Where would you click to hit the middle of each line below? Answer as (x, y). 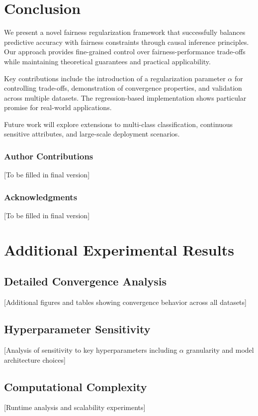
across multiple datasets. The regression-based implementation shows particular (125, 97)
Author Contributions (49, 156)
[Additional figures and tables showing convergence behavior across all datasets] (125, 302)
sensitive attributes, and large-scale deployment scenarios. (92, 134)
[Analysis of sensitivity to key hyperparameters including (91, 350)
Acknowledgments (41, 197)
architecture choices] (35, 359)
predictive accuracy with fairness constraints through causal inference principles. (127, 42)
